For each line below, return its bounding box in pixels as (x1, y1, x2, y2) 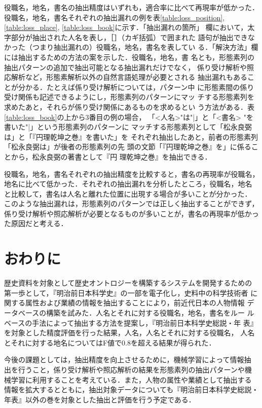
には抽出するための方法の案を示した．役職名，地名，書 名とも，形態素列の (4, 51, 255, 62)
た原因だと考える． (4, 218, 68, 229)
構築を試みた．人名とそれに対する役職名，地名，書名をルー (46, 307, 245, 318)
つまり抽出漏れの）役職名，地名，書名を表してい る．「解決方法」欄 (32, 42, 258, 52)
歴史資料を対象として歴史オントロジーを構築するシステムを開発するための (4, 277, 252, 288)
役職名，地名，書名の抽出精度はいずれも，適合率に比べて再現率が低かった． (4, 2, 259, 12)
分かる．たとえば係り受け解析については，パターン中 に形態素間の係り (18, 81, 254, 92)
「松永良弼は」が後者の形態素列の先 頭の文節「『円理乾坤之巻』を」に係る (4, 141, 251, 152)
